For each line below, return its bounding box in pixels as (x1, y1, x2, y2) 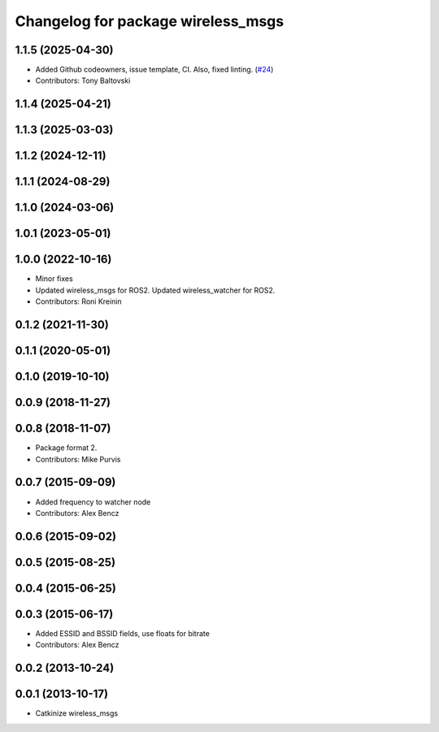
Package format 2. (35, 443, 98, 453)
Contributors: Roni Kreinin (35, 297, 122, 306)
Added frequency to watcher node (35, 496, 151, 507)
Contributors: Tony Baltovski (35, 76, 131, 85)
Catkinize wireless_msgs (35, 708, 118, 718)
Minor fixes (35, 274, 73, 284)
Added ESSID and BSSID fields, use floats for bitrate (35, 628, 211, 638)
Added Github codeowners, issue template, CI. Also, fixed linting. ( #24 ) (35, 65, 274, 75)
